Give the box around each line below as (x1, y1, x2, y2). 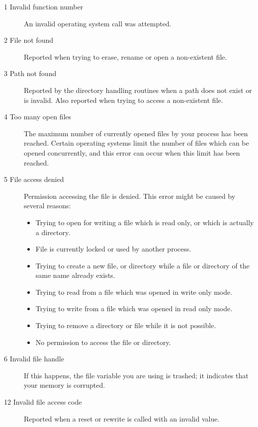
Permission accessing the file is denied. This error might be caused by (24, 190, 236, 201)
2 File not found (4, 35, 53, 45)
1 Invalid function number (4, 1, 84, 11)
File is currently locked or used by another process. (35, 244, 191, 254)
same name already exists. (35, 270, 115, 280)
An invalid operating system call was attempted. (24, 18, 172, 28)
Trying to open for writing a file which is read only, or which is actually (35, 217, 254, 227)
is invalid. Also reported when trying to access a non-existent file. (24, 94, 223, 105)
